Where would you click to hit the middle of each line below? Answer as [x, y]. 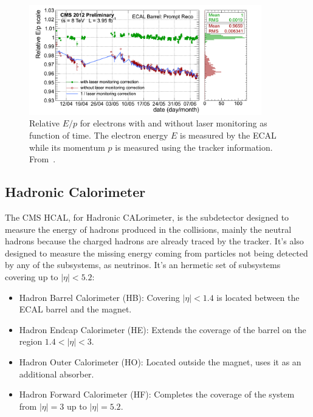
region [31, 341]
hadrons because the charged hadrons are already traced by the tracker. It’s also [154, 241]
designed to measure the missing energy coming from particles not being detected [156, 253]
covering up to [32, 276]
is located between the [258, 297]
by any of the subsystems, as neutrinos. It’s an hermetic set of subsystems [143, 265]
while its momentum [67, 147]
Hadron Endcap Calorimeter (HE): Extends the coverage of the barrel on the [163, 329]
